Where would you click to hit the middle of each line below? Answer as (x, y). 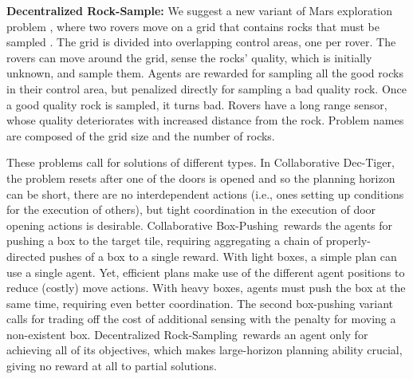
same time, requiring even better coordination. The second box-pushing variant (200, 303)
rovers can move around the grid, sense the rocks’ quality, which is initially (189, 57)
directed (26, 256)
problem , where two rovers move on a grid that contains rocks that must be (193, 26)
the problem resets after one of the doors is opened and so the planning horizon (201, 178)
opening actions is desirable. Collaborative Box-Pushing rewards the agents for (200, 225)
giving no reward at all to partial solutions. (112, 366)
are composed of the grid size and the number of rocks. (141, 135)
